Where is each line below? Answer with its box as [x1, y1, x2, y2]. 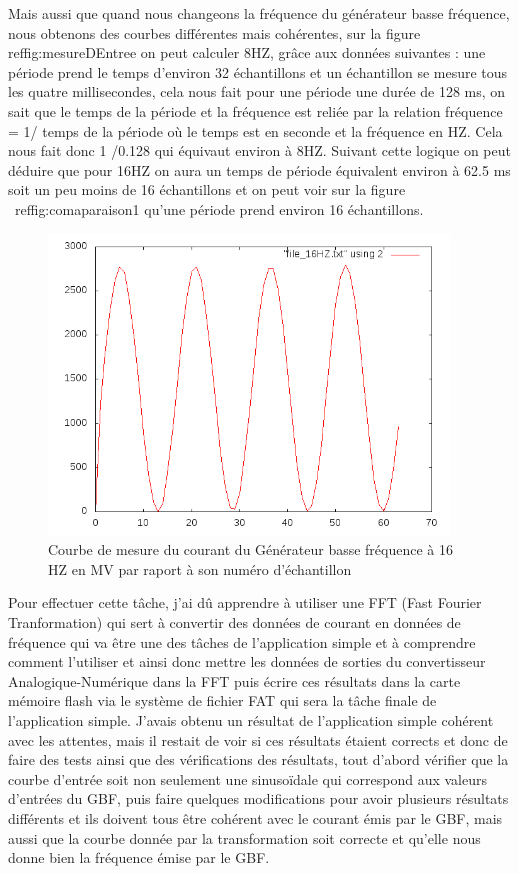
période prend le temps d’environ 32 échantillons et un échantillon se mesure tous [8, 61, 508, 82]
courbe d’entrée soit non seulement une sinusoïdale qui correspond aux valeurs [8, 768, 487, 789]
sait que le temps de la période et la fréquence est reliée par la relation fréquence [8, 100, 503, 121]
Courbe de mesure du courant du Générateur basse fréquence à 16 [48, 539, 453, 560]
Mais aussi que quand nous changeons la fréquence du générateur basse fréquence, [8, 3, 510, 23]
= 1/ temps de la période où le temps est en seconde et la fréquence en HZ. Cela [8, 120, 503, 141]
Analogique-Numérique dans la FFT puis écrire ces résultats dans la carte [8, 670, 461, 691]
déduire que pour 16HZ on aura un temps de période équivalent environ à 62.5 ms [8, 159, 511, 180]
